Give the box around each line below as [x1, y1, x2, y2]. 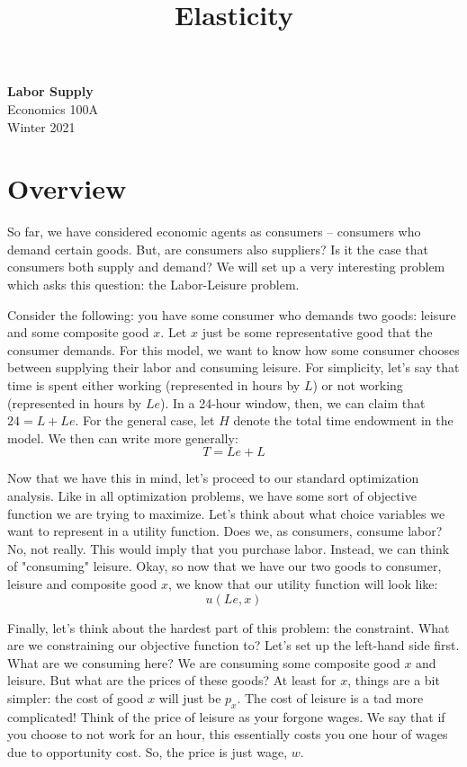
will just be [158, 688, 221, 707]
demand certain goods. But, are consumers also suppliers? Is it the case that [7, 239, 428, 258]
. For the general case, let [75, 411, 215, 430]
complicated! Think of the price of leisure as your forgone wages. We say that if [7, 707, 445, 726]
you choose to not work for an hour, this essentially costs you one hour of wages [7, 725, 448, 744]
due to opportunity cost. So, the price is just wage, [7, 742, 288, 761]
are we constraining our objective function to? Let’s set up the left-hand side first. [7, 636, 460, 655]
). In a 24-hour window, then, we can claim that [159, 393, 426, 412]
